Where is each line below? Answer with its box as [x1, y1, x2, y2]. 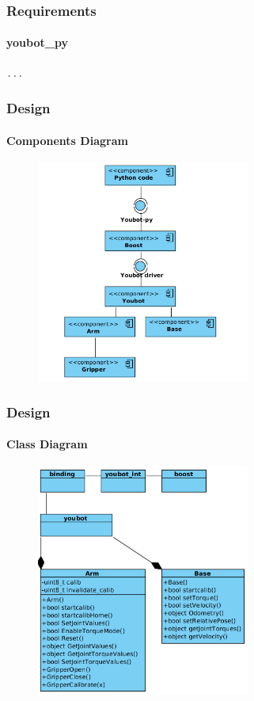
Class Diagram [6, 436, 88, 452]
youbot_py [6, 34, 68, 51]
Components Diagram [6, 131, 128, 148]
